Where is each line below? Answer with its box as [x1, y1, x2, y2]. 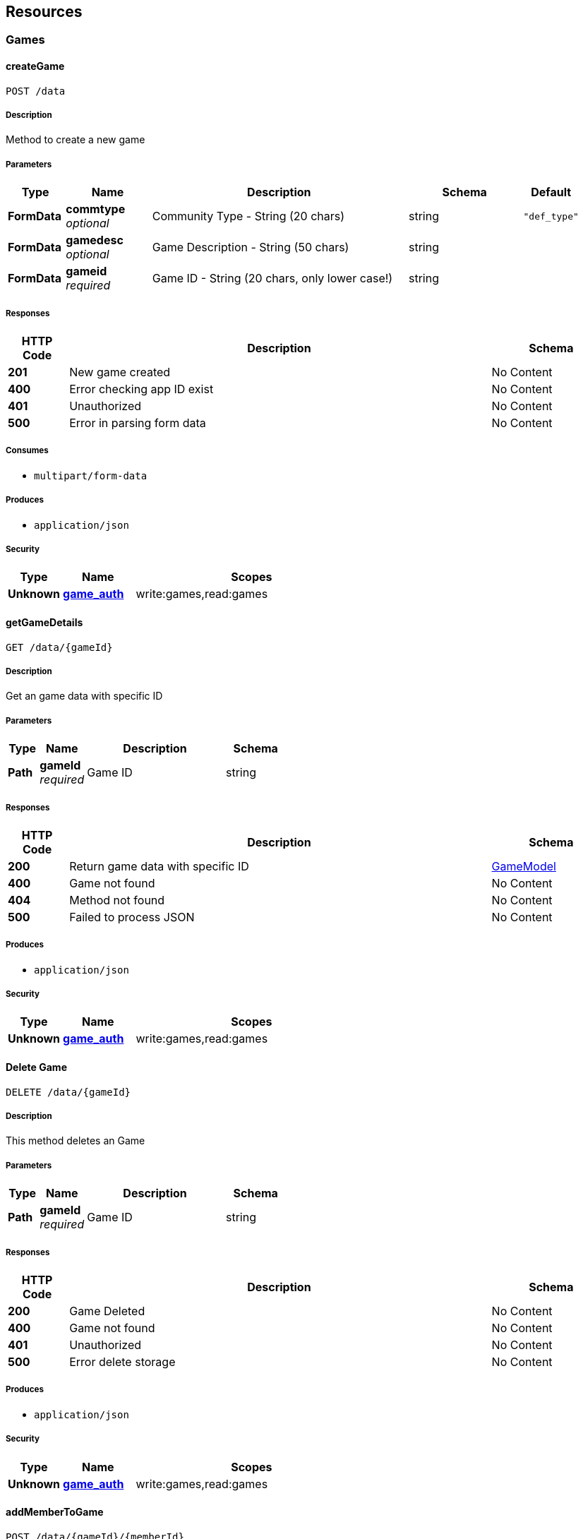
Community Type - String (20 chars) [152, 209, 345, 224]
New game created [69, 364, 171, 379]
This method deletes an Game [6, 1134, 145, 1147]
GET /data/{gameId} [6, 641, 113, 653]
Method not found [69, 892, 165, 907]
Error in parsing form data [69, 415, 206, 430]
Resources [6, 3, 83, 20]
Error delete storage [69, 1355, 176, 1370]
